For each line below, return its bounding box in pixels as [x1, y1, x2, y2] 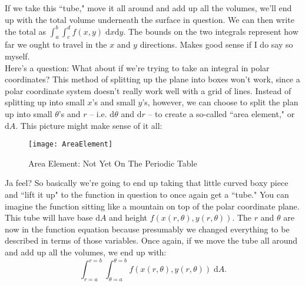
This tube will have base [5, 211, 93, 224]
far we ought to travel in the [5, 38, 107, 51]
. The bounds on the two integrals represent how [123, 25, 299, 37]
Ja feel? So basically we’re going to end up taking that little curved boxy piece [5, 177, 289, 189]
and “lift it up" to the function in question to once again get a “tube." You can [5, 188, 289, 201]
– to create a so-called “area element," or [148, 108, 295, 120]
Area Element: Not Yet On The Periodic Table [28, 157, 197, 169]
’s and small [92, 96, 135, 108]
